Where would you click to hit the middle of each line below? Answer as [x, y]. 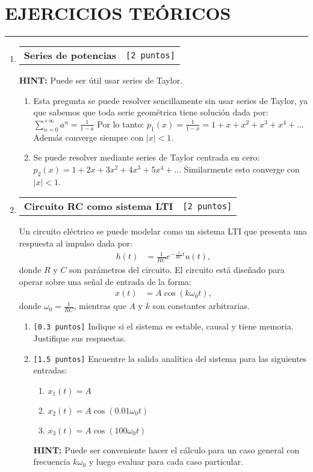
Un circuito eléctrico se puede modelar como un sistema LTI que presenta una [163, 231]
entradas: [50, 370]
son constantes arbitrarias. [201, 306]
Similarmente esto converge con [242, 169]
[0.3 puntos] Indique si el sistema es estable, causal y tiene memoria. [163, 326]
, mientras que [100, 306]
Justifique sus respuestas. [80, 338]
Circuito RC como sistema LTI [98, 206]
